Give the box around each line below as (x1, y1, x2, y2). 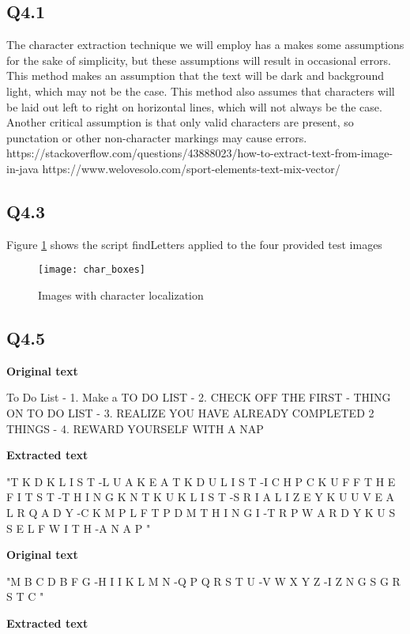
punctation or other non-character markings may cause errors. (6, 129, 307, 145)
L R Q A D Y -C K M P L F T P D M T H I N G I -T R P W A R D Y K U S (6, 504, 396, 520)
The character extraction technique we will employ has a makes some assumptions (6, 36, 404, 53)
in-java (6, 160, 39, 176)
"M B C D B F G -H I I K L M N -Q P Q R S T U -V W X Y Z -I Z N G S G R (6, 572, 401, 589)
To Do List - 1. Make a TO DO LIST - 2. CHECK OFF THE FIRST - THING (6, 389, 391, 406)
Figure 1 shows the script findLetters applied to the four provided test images (6, 236, 382, 252)
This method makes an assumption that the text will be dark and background (6, 67, 384, 84)
